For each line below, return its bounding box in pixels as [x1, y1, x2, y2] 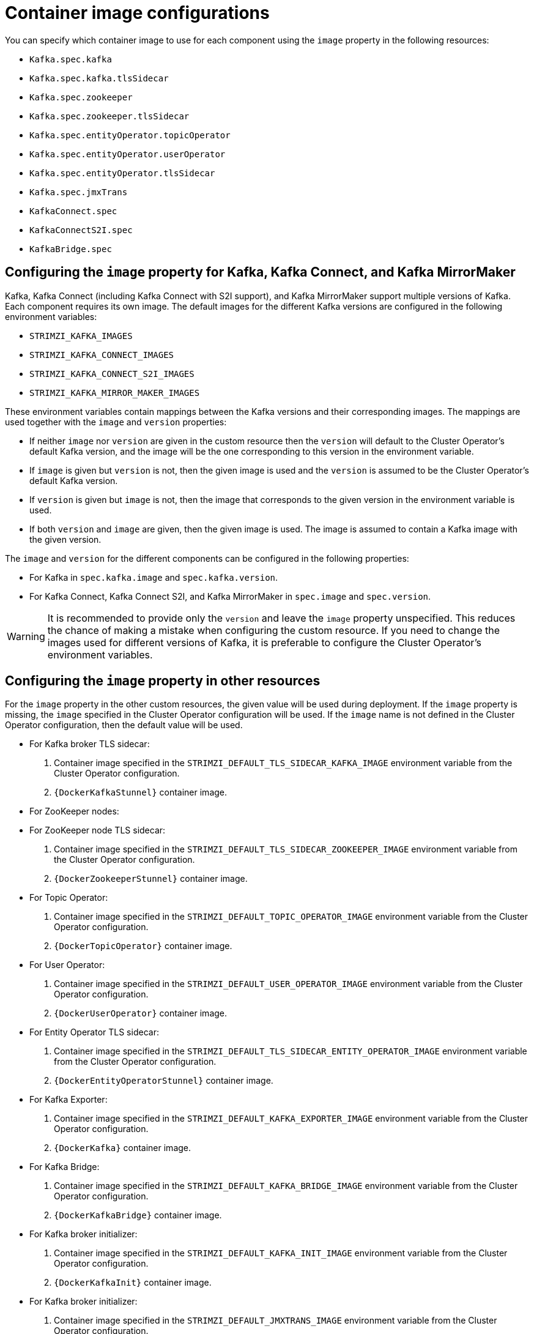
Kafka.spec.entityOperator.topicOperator [29, 130, 231, 140]
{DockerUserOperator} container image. [54, 1008, 228, 1019]
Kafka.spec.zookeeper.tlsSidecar [29, 111, 190, 121]
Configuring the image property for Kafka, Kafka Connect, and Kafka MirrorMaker [5, 264, 516, 280]
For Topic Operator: [29, 892, 108, 903]
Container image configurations [5, 2, 270, 23]
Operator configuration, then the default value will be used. [5, 720, 243, 731]
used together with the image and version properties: [5, 416, 227, 427]
